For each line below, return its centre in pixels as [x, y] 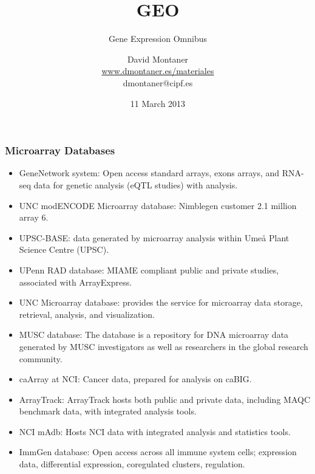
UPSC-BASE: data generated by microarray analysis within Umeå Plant [154, 237]
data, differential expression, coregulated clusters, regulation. [132, 464]
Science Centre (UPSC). [64, 249]
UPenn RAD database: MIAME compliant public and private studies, [149, 270]
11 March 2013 [158, 103]
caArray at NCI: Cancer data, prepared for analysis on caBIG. [135, 379]
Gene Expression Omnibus [158, 39]
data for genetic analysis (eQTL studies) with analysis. [136, 184]
